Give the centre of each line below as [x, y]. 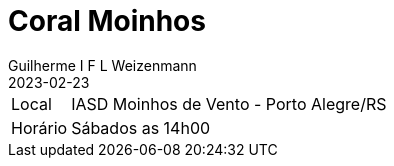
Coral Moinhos [107, 21]
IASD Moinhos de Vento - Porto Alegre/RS [229, 103]
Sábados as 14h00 [141, 127]
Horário [39, 127]
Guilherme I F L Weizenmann [102, 65]
